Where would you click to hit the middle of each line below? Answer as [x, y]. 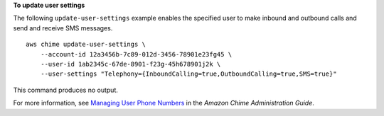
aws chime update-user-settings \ [86, 45]
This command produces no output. [66, 90]
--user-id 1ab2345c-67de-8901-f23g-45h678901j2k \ [130, 64]
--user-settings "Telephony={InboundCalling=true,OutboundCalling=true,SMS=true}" [188, 74]
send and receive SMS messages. [63, 28]
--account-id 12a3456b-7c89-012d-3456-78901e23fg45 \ [136, 54]
